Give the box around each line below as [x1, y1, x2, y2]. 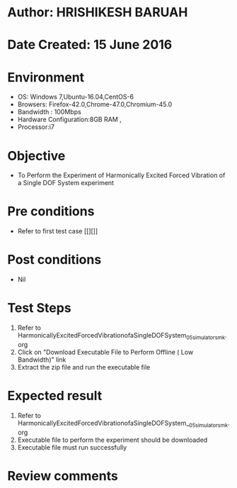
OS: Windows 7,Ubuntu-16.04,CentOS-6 [17, 93, 134, 101]
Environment [7, 69, 85, 85]
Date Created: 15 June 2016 [7, 37, 173, 53]
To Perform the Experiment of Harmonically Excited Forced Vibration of [17, 171, 226, 179]
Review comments [7, 467, 118, 484]
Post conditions [7, 252, 102, 268]
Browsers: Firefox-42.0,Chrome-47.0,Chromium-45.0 [17, 100, 173, 109]
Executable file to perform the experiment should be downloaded [17, 436, 208, 444]
